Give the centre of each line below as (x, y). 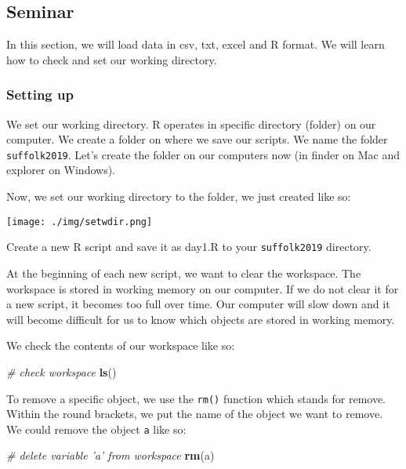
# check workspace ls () (62, 371)
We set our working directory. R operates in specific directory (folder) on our (191, 124)
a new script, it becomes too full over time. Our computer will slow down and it (198, 304)
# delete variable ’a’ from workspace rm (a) (111, 455)
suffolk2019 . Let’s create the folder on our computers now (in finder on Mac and (203, 154)
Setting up (40, 95)
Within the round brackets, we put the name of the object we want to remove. (195, 414)
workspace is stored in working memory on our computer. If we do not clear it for (203, 288)
